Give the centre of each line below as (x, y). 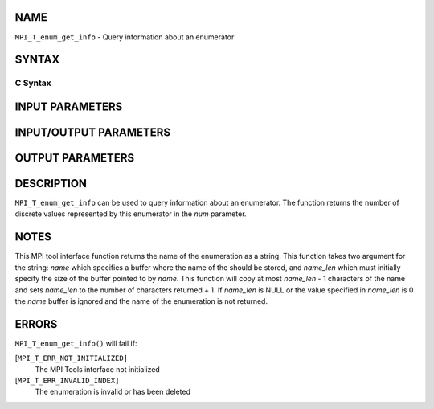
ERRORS (36, 324)
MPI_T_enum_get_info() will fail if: (76, 343)
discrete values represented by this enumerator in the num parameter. (131, 214)
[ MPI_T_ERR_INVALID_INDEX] (67, 380)
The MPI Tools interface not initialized (97, 369)
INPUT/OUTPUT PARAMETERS (93, 132)
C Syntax (33, 83)
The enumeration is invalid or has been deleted (113, 392)
